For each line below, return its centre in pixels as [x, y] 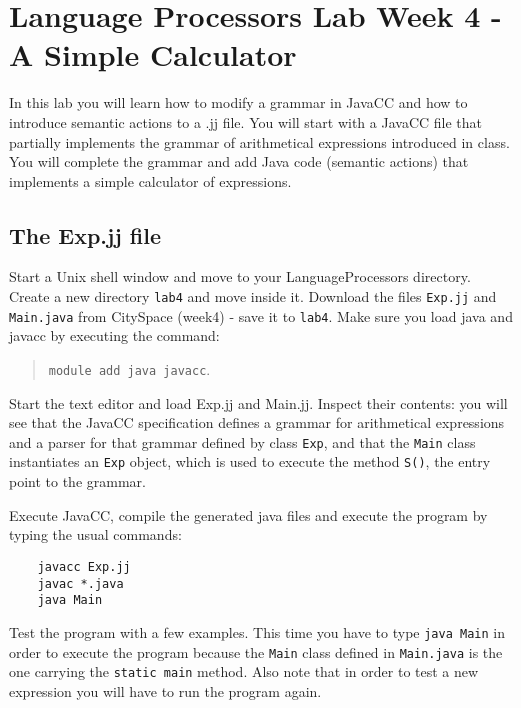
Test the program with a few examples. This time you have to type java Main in [257, 631]
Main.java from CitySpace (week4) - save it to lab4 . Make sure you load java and [261, 315]
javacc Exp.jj [84, 566]
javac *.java [80, 583]
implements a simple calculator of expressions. [150, 180]
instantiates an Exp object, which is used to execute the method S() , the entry [250, 461]
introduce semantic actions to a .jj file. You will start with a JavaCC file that [245, 121]
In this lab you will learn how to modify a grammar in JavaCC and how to [238, 102]
